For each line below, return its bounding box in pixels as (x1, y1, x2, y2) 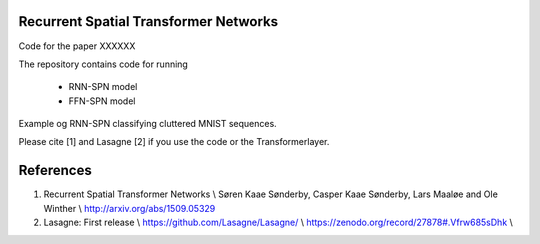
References (18, 162, 92, 179)
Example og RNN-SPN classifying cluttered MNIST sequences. (18, 118, 277, 130)
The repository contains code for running (18, 58, 189, 70)
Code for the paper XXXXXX (18, 40, 136, 52)
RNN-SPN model (68, 81, 138, 93)
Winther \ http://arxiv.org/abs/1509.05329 (43, 202, 216, 214)
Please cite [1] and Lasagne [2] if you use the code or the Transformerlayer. (18, 136, 330, 148)
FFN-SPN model (68, 95, 136, 107)
